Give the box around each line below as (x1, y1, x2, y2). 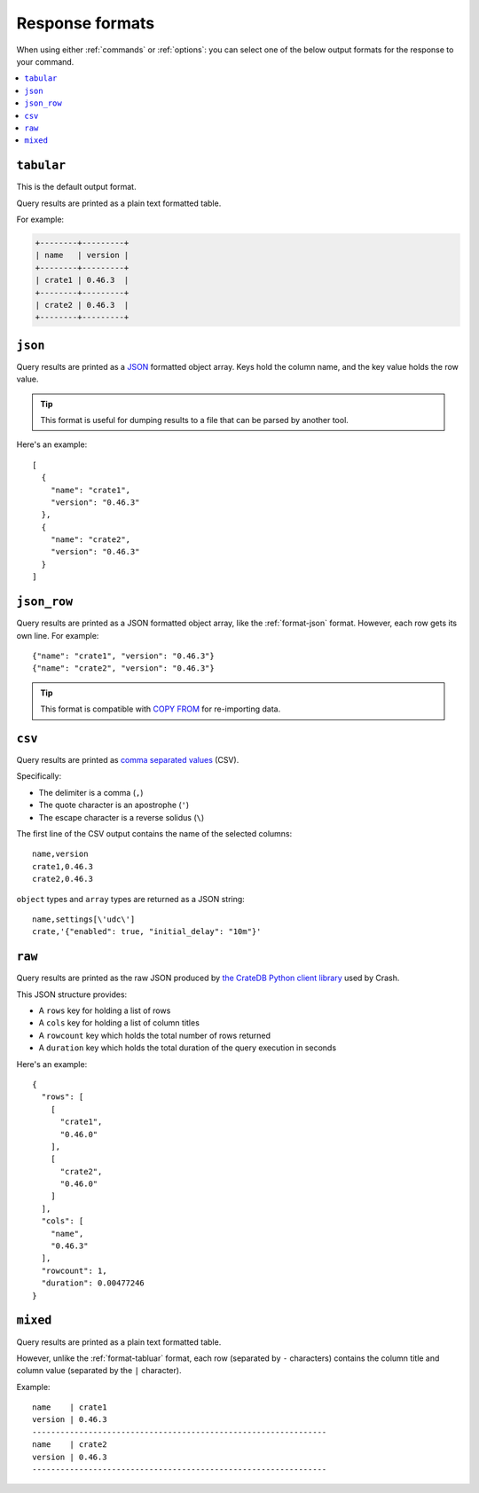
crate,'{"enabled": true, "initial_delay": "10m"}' (32, 927, 262, 937)
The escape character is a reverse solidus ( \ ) (38, 812, 205, 822)
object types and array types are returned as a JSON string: (16, 893, 246, 904)
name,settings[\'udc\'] (32, 914, 136, 924)
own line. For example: (16, 630, 99, 640)
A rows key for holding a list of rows (38, 1005, 171, 1016)
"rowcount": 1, (41, 1265, 107, 1276)
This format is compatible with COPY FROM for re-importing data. (40, 703, 281, 714)
